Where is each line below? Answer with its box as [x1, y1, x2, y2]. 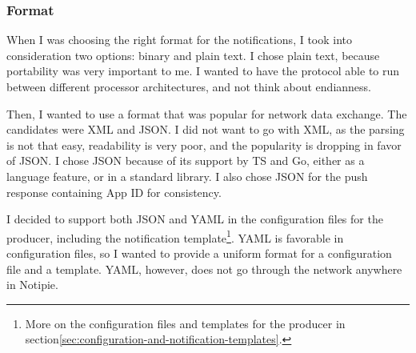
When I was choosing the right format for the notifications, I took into [6, 31, 353, 48]
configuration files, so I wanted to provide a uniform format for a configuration [6, 245, 392, 261]
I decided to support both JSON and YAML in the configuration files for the [6, 211, 383, 227]
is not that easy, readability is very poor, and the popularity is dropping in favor [6, 136, 402, 153]
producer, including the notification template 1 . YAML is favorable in [6, 227, 344, 246]
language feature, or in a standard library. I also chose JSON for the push [6, 167, 368, 184]
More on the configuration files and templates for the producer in [25, 315, 346, 331]
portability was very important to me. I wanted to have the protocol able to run [6, 62, 400, 79]
